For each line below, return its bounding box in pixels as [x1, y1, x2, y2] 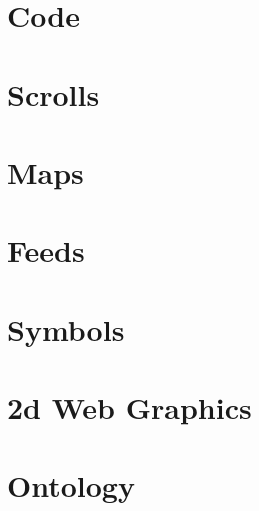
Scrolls [7, 73, 100, 114]
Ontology [7, 465, 135, 506]
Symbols [7, 308, 125, 349]
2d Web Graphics [7, 387, 252, 428]
